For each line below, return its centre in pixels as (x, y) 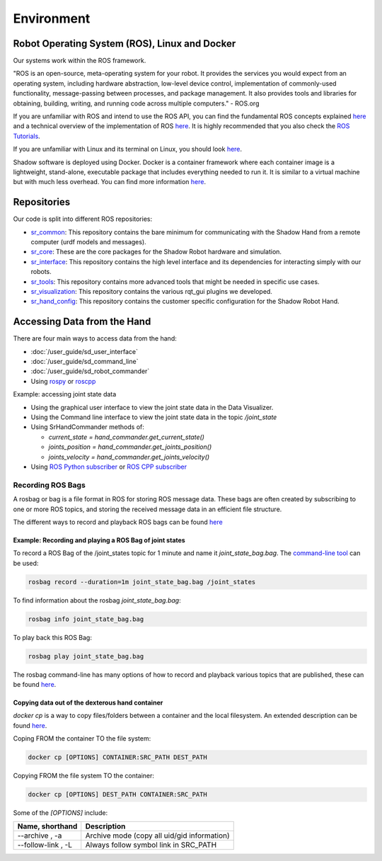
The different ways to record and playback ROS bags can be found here (118, 522)
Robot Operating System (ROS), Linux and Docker (125, 44)
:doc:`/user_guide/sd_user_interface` (84, 351)
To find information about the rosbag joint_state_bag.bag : (97, 600)
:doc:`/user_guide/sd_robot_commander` (90, 371)
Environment (52, 18)
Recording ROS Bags (50, 485)
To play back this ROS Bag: (52, 637)
